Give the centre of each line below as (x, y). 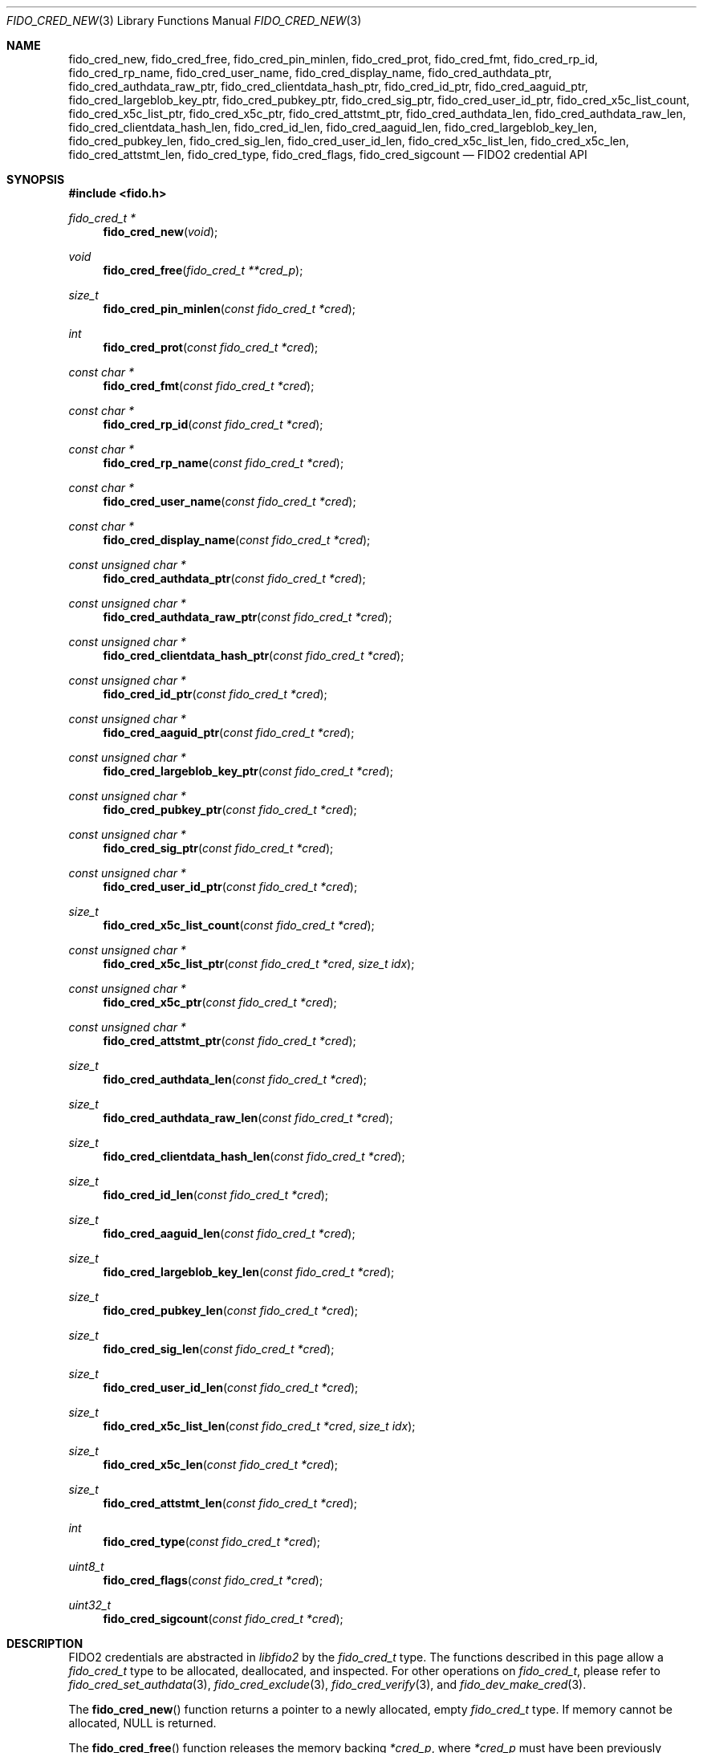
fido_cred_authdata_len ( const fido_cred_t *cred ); (235, 1079)
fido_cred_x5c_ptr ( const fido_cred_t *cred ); (220, 1002)
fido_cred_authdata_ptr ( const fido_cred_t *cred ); (234, 578)
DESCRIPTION (45, 1643)
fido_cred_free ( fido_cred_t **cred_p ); (203, 270)
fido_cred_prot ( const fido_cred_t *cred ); (211, 347)
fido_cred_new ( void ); (161, 232)
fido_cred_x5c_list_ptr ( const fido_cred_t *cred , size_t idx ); (259, 964)
